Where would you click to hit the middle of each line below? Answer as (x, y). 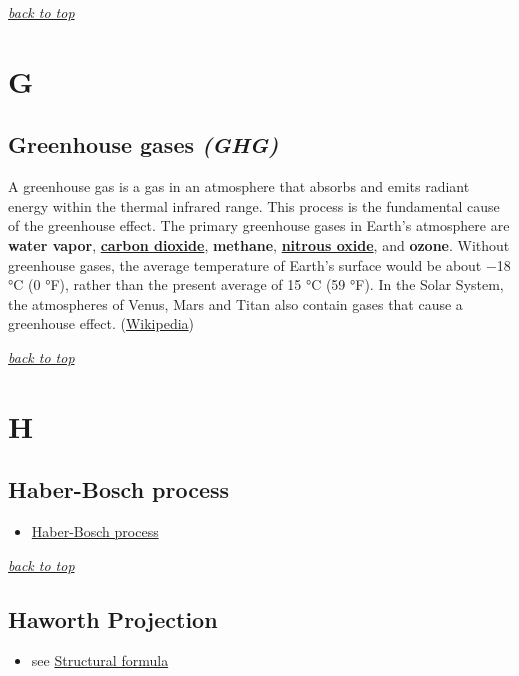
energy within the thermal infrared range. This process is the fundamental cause (254, 205)
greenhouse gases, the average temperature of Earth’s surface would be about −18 (259, 264)
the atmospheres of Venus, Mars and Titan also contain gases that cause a (235, 303)
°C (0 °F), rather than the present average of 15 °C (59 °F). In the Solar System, (256, 284)
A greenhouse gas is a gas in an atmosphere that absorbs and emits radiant (239, 186)
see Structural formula (100, 660)
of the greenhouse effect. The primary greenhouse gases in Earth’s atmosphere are (259, 225)
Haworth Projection (113, 618)
